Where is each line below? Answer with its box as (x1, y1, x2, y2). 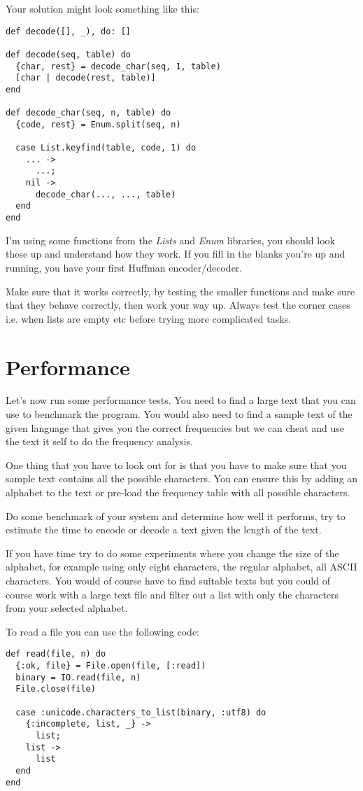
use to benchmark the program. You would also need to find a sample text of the (6, 407, 353, 421)
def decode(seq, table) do (6, 49, 131, 59)
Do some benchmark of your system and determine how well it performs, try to (6, 508, 346, 523)
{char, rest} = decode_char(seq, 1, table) (15, 61, 221, 71)
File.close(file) (15, 684, 96, 694)
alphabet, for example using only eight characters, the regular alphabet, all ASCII (6, 559, 357, 574)
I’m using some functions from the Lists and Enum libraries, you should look (6, 232, 335, 247)
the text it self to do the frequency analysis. (6, 434, 193, 449)
